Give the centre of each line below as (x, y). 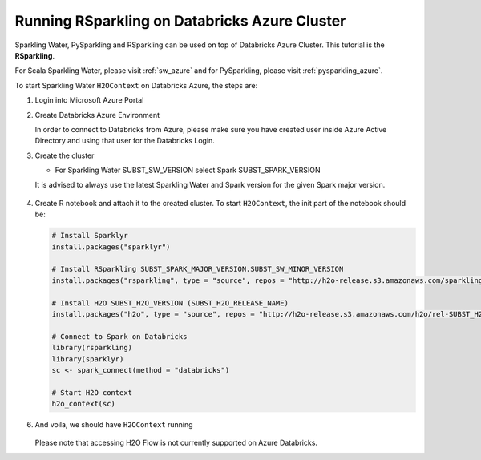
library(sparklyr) (88, 359)
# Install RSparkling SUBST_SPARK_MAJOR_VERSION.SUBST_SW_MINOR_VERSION (198, 269)
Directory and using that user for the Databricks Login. (125, 141)
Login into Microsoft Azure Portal (89, 100)
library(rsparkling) (92, 348)
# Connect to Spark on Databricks (119, 336)
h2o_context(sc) (84, 404)
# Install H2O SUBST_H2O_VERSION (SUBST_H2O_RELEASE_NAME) (170, 303)
